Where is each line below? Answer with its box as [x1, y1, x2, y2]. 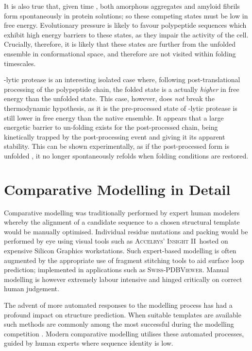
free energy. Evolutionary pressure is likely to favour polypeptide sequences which [4, 20, 247, 30]
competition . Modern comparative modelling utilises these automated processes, [4, 328, 244, 338]
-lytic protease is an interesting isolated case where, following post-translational [4, 74, 240, 85]
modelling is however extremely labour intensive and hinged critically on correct [4, 274, 242, 284]
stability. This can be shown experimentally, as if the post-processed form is [4, 141, 230, 151]
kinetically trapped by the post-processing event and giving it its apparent [4, 131, 225, 141]
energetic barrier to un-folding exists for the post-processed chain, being [4, 122, 218, 132]
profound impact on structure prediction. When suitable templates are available [4, 309, 241, 319]
